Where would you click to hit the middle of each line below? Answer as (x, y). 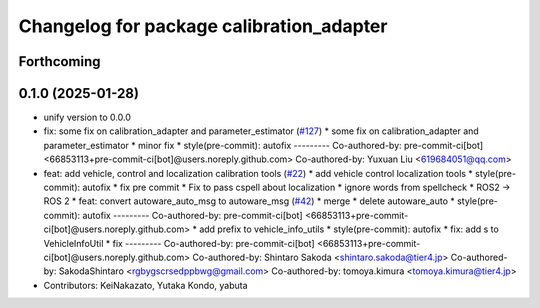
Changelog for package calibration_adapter (203, 26)
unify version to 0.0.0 (87, 117)
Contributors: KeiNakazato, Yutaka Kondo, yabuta (146, 285)
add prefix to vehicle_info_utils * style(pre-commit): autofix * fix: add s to (348, 229)
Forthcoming (59, 61)
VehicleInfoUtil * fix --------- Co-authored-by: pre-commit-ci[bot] (179, 243)
